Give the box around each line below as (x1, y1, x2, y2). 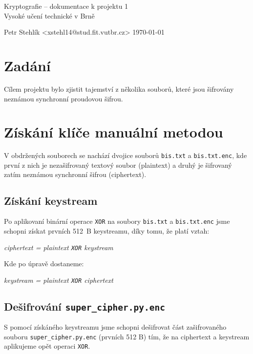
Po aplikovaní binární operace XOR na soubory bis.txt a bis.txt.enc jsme (4, 216, 230, 226)
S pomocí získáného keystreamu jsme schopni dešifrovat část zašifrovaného (4, 322, 227, 332)
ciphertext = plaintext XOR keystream (4, 242, 113, 252)
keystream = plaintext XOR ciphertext (4, 275, 113, 285)
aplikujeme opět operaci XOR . (4, 341, 90, 351)
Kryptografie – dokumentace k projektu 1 (4, 1, 128, 11)
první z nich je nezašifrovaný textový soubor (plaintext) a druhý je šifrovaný (4, 159, 232, 170)
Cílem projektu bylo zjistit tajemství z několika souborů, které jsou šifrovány (4, 83, 234, 94)
